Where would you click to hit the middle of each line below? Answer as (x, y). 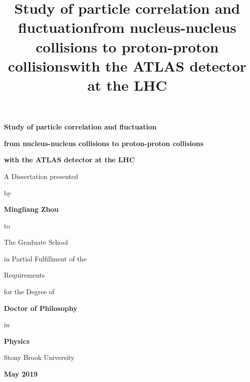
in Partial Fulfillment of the (45, 258)
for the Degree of (29, 292)
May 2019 (21, 374)
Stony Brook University (39, 357)
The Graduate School (36, 242)
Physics (17, 341)
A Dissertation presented (41, 176)
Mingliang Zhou (31, 209)
